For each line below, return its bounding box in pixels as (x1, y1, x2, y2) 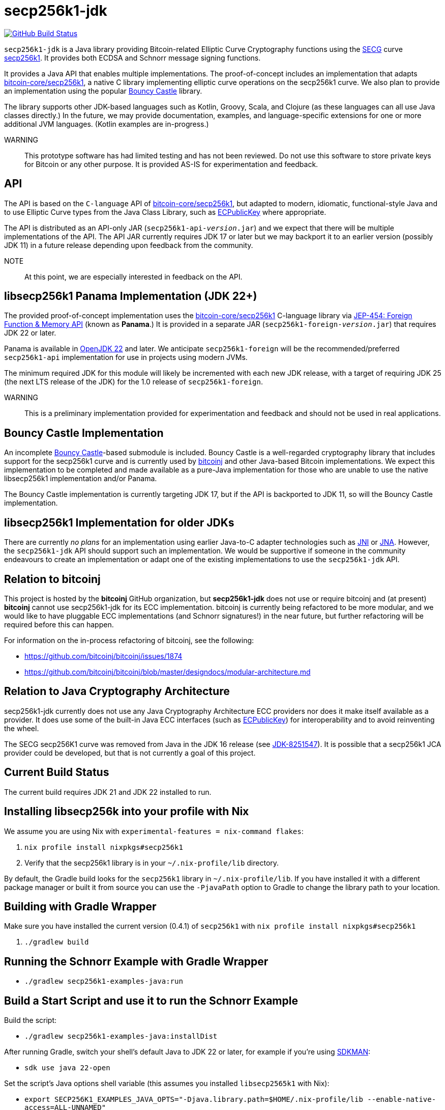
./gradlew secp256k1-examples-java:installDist (24, 1032, 218, 1041)
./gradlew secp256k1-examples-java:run (24, 977, 183, 986)
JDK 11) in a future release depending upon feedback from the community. (4, 240, 253, 249)
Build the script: (4, 1016, 57, 1025)
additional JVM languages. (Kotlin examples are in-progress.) (4, 119, 209, 128)
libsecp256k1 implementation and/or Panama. (4, 474, 157, 483)
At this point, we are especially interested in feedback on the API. (24, 272, 243, 281)
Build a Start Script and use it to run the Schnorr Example (4, 994, 298, 1007)
